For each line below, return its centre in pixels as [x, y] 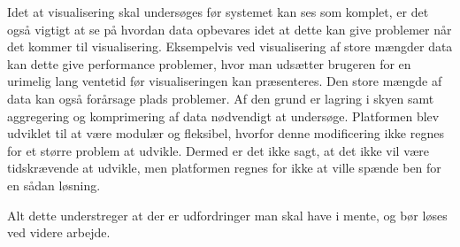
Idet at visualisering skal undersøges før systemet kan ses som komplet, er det [218, 12]
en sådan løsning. [54, 185]
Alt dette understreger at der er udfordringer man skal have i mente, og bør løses [227, 215]
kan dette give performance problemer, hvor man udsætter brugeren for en [209, 63]
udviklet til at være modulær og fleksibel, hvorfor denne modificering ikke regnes [226, 133]
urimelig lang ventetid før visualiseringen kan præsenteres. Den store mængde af [225, 81]
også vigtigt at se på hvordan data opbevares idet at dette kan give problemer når [230, 29]
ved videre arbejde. [59, 232]
